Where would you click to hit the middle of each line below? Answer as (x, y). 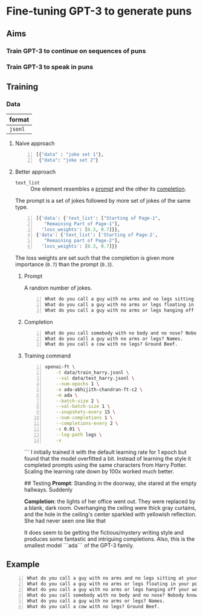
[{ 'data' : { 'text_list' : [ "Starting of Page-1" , (98, 218)
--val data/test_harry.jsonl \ (95, 378)
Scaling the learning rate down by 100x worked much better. (99, 471)
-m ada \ (67, 395)
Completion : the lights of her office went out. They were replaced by (110, 501)
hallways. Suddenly (48, 489)
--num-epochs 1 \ (78, 384)
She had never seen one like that (65, 521)
